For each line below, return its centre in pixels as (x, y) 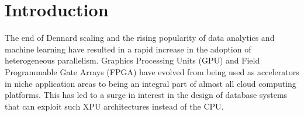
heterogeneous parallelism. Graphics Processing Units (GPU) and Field (132, 60)
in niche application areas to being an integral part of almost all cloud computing (151, 83)
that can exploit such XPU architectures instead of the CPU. (114, 106)
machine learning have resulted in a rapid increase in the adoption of (128, 49)
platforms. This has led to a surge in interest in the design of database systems (146, 95)
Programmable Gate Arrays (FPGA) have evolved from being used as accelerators (152, 71)
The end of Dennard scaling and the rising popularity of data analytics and (140, 38)
